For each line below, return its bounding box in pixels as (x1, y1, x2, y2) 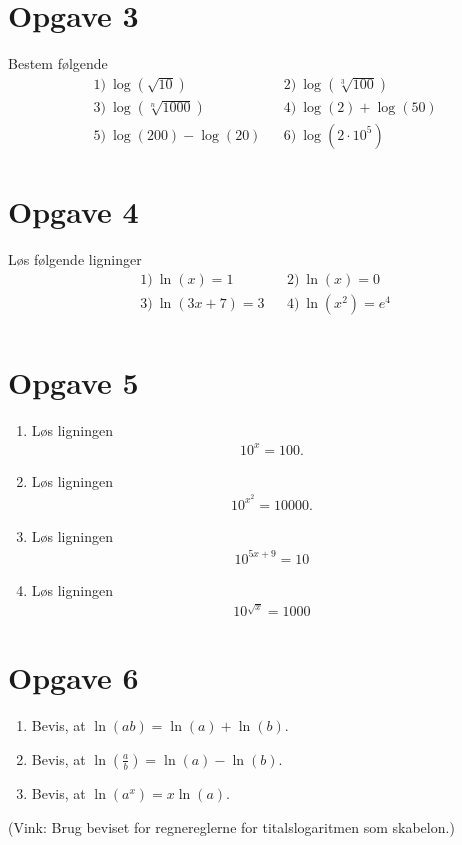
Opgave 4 (8, 191, 139, 231)
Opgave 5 (8, 361, 139, 402)
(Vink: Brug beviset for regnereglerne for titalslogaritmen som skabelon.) (8, 816, 455, 837)
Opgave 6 (8, 657, 139, 698)
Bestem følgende (8, 53, 108, 74)
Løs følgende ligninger (8, 248, 142, 269)
